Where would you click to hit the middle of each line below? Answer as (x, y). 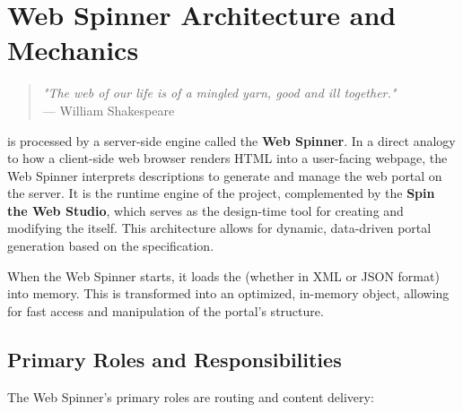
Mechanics (73, 50)
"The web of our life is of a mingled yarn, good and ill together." (219, 93)
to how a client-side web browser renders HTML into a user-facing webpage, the (227, 158)
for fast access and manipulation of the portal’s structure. (166, 310)
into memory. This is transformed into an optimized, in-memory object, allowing (228, 293)
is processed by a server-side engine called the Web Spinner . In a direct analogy (231, 140)
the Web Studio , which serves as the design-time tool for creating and (205, 210)
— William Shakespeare (109, 110)
